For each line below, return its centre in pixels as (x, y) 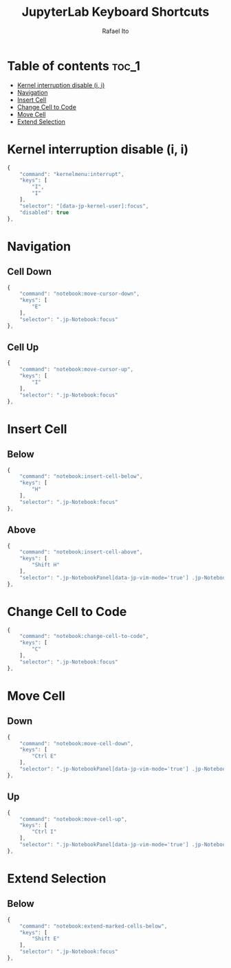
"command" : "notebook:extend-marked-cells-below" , (93, 926)
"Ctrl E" (44, 756)
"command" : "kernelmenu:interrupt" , (72, 174)
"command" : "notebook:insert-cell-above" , (81, 552)
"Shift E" (46, 939)
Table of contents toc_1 (74, 66)
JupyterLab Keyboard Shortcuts (115, 12)
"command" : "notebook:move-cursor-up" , (77, 370)
